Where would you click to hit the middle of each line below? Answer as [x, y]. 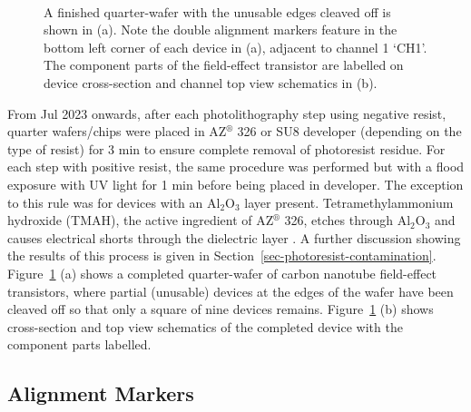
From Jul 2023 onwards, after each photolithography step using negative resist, [227, 113]
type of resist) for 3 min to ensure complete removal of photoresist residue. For [226, 148]
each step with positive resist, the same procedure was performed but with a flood [236, 167]
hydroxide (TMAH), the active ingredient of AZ [141, 220]
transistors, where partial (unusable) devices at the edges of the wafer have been [231, 291]
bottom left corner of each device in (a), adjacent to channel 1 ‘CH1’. [235, 47]
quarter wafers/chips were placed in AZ [117, 131]
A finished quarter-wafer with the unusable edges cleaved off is [217, 11]
